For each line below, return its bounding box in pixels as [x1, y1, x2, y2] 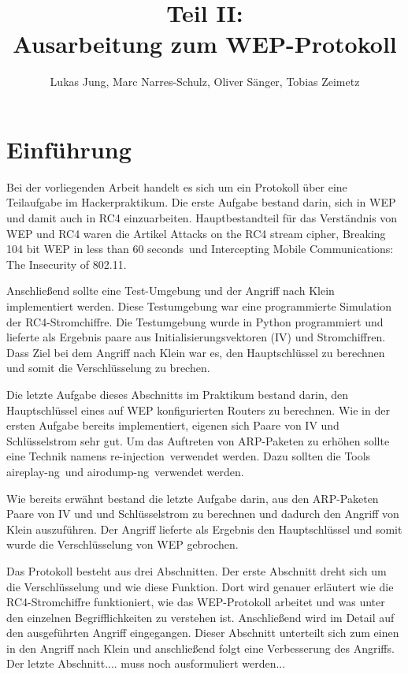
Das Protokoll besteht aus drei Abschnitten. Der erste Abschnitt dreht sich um [6, 562, 387, 579]
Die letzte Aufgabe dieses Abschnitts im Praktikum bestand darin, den [6, 385, 349, 402]
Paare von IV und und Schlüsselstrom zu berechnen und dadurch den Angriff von [6, 505, 399, 522]
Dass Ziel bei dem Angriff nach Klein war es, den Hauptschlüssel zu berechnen [6, 344, 385, 360]
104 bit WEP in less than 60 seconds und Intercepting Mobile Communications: [6, 240, 394, 257]
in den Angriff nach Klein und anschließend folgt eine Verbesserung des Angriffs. [6, 639, 395, 656]
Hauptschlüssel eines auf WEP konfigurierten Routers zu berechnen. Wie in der [6, 401, 390, 418]
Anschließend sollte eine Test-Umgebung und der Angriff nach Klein [6, 282, 335, 299]
